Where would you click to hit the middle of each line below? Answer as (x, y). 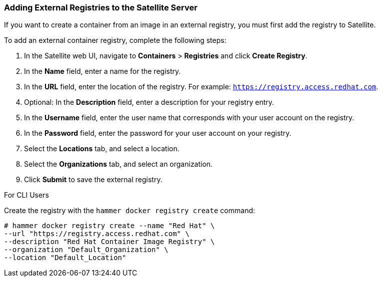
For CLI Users (26, 195)
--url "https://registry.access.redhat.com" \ (97, 234)
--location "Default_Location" (65, 258)
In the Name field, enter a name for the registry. (102, 71)
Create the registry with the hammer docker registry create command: (130, 211)
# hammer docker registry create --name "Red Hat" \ (109, 226)
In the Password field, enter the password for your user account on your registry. (158, 133)
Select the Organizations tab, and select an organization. (118, 164)
